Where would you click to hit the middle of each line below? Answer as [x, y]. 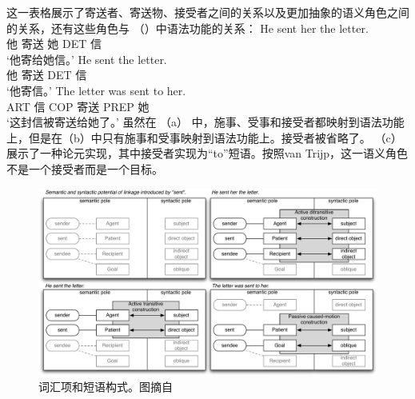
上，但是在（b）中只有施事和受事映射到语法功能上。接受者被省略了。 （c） [204, 137]
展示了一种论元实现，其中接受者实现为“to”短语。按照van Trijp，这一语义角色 [207, 153]
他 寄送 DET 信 [47, 75]
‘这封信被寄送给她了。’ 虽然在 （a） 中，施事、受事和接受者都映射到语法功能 [206, 122]
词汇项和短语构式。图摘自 [106, 387]
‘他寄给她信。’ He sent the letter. [87, 59]
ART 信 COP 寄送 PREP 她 [78, 106]
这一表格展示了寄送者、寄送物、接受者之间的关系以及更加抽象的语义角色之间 [208, 12]
